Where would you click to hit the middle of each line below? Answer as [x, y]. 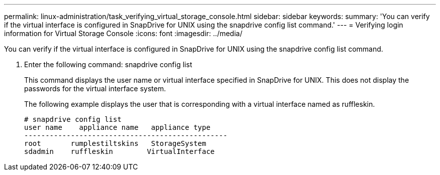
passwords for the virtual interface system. [95, 89]
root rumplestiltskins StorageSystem [115, 143]
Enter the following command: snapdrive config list [108, 64]
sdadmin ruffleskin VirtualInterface [120, 151]
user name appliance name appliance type [117, 127]
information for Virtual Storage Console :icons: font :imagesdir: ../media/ [123, 33]
